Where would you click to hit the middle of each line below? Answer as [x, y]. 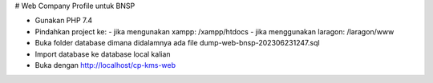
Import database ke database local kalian [103, 54]
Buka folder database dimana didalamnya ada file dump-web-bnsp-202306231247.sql [177, 43]
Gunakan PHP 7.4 [64, 21]
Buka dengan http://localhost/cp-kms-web [105, 65]
